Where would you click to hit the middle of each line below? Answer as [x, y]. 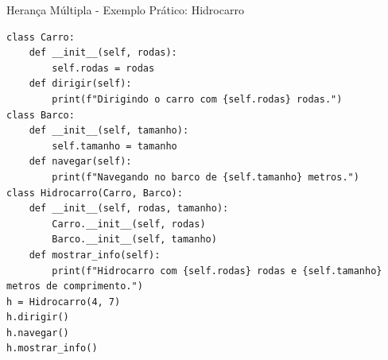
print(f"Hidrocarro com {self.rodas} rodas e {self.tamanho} [217, 271]
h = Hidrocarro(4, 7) [64, 302]
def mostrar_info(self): [95, 255]
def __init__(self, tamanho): [109, 131]
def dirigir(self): [80, 84]
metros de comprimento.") [75, 286]
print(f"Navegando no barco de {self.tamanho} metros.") [206, 177]
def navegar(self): [80, 162]
